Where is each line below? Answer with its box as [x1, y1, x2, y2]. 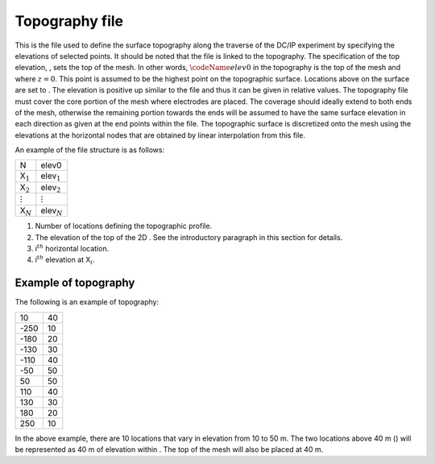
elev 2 [40, 181, 61, 195]
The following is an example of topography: [14, 297, 159, 307]
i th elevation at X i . [35, 254, 96, 267]
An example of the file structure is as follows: [14, 145, 165, 155]
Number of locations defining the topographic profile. [35, 222, 213, 231]
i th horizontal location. [35, 242, 110, 253]
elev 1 [40, 170, 61, 183]
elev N [40, 205, 64, 217]
